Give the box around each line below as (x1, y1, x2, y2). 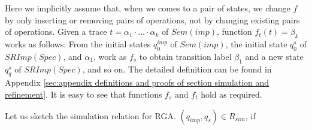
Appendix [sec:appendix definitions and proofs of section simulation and (5, 76, 269, 89)
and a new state (245, 50, 304, 62)
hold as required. (201, 87, 262, 100)
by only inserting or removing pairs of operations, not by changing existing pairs (5, 13, 300, 26)
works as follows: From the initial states (5, 37, 151, 50)
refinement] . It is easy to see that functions (5, 87, 162, 100)
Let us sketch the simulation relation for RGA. (5, 109, 176, 122)
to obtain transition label (139, 50, 232, 62)
